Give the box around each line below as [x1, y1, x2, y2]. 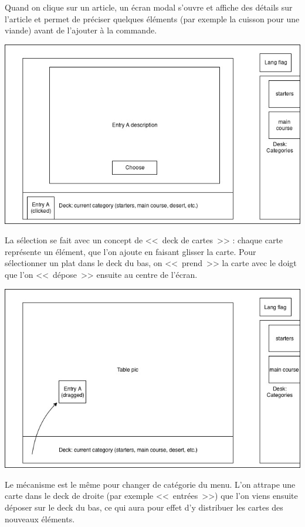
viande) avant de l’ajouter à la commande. [5, 24, 157, 36]
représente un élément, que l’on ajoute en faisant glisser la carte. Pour [5, 245, 256, 257]
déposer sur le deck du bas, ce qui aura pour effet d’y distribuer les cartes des [5, 501, 283, 514]
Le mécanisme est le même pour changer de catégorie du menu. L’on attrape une [5, 478, 296, 490]
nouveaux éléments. [5, 512, 75, 525]
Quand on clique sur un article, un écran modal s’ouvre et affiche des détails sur [5, 1, 293, 13]
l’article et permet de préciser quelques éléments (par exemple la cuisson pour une [5, 12, 300, 25]
